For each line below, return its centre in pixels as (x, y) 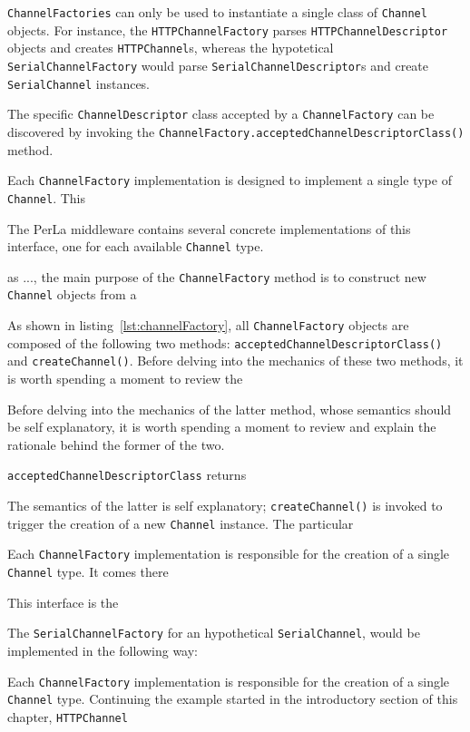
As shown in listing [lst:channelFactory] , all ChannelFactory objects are (208, 325)
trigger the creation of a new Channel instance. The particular (181, 523)
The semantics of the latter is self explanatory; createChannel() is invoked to (225, 506)
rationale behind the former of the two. (116, 444)
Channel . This (46, 197)
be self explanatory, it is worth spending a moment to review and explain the (222, 427)
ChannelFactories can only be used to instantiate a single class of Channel (217, 12)
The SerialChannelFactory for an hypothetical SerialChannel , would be (214, 633)
